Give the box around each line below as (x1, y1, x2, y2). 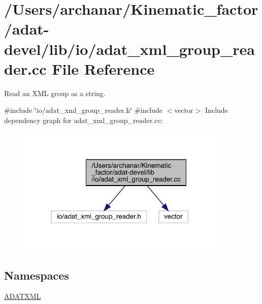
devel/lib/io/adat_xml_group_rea (4, 38, 255, 59)
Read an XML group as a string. (4, 87, 106, 98)
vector (174, 105, 193, 115)
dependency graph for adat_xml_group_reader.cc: (4, 114, 163, 125)
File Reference (52, 58, 155, 79)
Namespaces (4, 267, 69, 283)
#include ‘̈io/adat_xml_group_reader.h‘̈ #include (4, 105, 163, 115)
